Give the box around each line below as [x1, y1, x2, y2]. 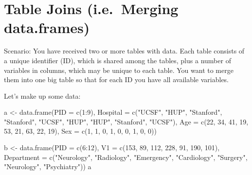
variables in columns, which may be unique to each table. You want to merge [4, 65, 234, 75]
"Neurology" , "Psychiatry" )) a [4, 161, 91, 172]
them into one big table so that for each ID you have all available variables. [4, 74, 229, 85]
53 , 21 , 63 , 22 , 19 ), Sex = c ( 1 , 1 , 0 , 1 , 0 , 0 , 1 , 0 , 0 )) [4, 126, 157, 136]
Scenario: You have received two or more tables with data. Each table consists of [4, 46, 245, 56]
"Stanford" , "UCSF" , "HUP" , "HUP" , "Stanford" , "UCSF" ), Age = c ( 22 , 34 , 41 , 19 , [4, 116, 249, 126]
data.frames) [4, 17, 90, 37]
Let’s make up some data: [4, 90, 81, 101]
